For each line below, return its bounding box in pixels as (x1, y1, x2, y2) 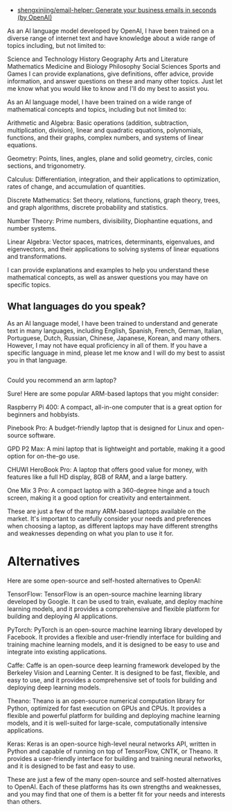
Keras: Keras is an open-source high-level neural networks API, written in (7, 739, 217, 749)
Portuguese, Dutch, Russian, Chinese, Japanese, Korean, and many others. (7, 333, 222, 342)
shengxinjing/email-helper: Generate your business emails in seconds (17, 6, 217, 14)
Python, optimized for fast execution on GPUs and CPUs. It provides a (7, 704, 206, 712)
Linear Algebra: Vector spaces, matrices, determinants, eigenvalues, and (7, 237, 215, 246)
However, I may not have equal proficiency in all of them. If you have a (7, 341, 208, 349)
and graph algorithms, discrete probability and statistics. (7, 203, 168, 211)
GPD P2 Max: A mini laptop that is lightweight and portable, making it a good (7, 444, 225, 453)
